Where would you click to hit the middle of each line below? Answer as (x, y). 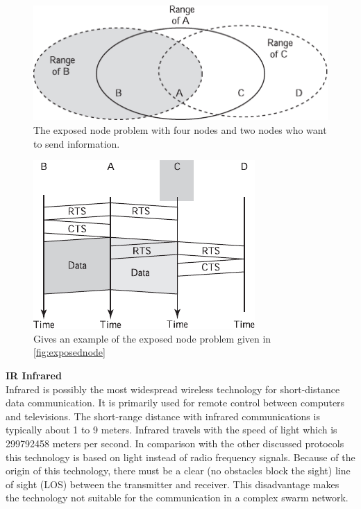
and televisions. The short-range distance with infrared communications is (163, 416)
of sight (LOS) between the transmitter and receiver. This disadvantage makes (173, 484)
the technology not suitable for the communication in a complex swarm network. (177, 498)
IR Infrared (34, 375)
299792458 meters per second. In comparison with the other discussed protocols (175, 443)
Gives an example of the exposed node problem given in (152, 338)
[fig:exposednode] (69, 352)
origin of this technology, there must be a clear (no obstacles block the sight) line (178, 471)
